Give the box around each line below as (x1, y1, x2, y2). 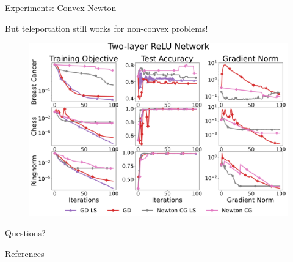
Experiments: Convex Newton (5, 1, 117, 13)
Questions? (5, 226, 46, 239)
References (5, 247, 45, 260)
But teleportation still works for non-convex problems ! (5, 21, 208, 34)
